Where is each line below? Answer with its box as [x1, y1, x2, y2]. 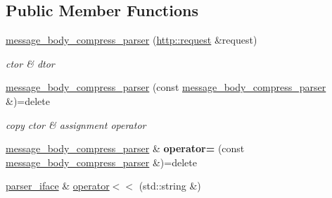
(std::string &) [139, 178, 201, 193]
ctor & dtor [6, 56, 55, 70]
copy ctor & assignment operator [6, 117, 146, 132]
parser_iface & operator [6, 178, 110, 193]
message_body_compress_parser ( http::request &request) [6, 32, 257, 47]
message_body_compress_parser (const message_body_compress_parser [6, 80, 326, 94]
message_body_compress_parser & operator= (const [6, 141, 245, 156]
